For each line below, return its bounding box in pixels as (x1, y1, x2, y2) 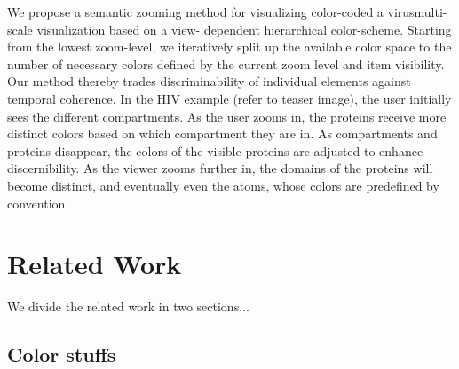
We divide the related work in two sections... (7, 297, 249, 316)
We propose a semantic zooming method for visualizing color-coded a (7, 3, 384, 20)
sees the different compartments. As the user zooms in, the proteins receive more (7, 106, 447, 125)
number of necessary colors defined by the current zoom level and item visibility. (7, 54, 445, 73)
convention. (7, 193, 69, 212)
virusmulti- (387, 3, 447, 20)
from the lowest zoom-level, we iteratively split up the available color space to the (7, 37, 452, 56)
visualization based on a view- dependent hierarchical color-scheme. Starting (36, 20, 452, 38)
